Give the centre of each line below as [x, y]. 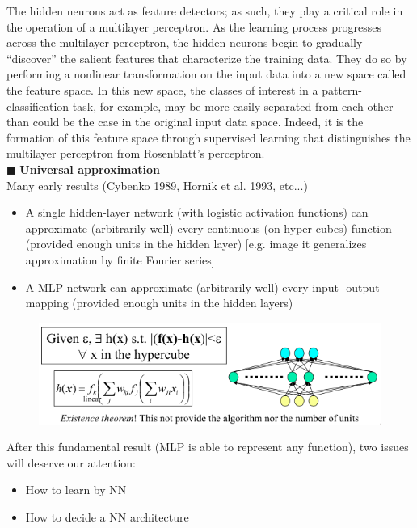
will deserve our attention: [71, 462]
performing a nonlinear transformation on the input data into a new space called [206, 74]
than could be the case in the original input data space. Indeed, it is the [185, 122]
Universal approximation [90, 169]
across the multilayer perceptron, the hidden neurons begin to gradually [185, 42]
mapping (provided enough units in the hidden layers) [159, 303]
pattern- [342, 89]
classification [38, 106]
